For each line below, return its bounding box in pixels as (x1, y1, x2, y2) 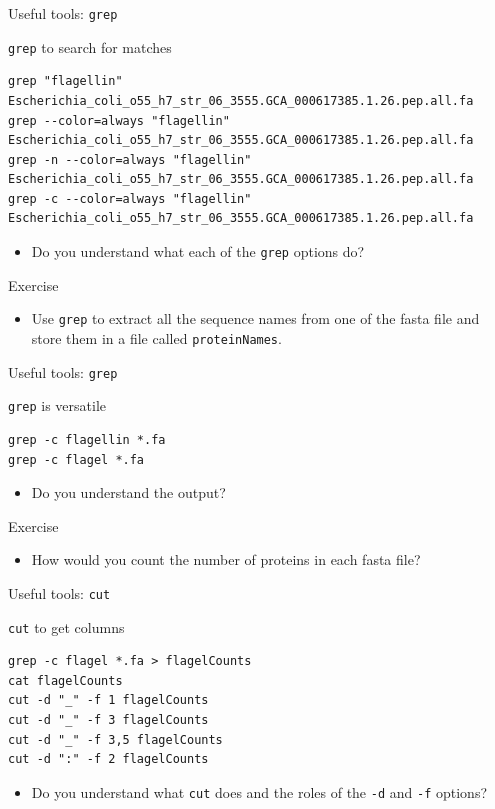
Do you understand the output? (31, 482, 226, 503)
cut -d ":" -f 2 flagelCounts (8, 752, 209, 767)
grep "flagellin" (8, 74, 123, 89)
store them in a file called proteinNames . (31, 327, 282, 348)
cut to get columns (8, 616, 125, 637)
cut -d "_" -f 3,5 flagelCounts (8, 732, 223, 747)
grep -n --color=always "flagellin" (8, 152, 252, 167)
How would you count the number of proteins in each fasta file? (31, 549, 421, 570)
